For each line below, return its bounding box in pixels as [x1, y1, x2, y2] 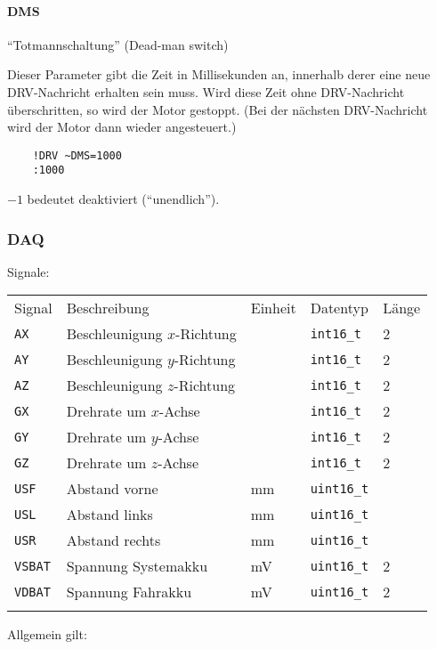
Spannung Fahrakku [66, 581, 192, 603]
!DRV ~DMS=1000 [32, 149, 122, 162]
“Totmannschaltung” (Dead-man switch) [7, 35, 229, 53]
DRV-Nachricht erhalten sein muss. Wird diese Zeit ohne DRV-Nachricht [7, 82, 405, 101]
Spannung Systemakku [66, 556, 208, 577]
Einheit [250, 297, 296, 319]
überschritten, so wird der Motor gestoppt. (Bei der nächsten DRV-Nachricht [7, 100, 428, 118]
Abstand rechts [66, 530, 161, 551]
